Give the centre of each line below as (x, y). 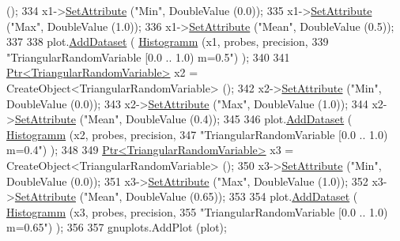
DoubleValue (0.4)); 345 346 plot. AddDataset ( (239, 119)
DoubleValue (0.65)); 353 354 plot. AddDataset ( (242, 196)
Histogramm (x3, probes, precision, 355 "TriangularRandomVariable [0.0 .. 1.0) (197, 211)
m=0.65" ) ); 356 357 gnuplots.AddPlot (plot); (117, 227)
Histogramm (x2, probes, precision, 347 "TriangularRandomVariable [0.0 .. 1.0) (197, 134)
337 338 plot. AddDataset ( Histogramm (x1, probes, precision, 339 (168, 41)
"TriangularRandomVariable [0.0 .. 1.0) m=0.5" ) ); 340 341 (148, 56)
